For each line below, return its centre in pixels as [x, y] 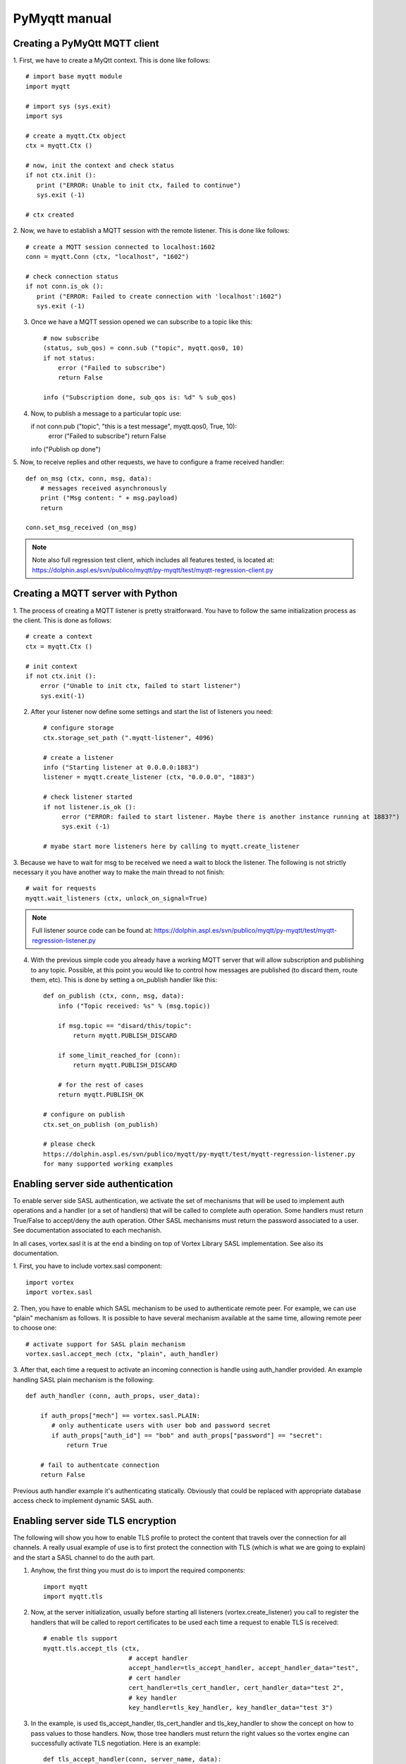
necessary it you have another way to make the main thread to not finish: [119, 872]
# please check [69, 1144]
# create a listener [79, 757]
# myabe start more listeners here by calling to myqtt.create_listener [171, 846]
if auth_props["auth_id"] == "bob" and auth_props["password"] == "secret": [187, 1435]
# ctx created [50, 215]
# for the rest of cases [100, 1085]
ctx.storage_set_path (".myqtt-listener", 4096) [129, 738]
